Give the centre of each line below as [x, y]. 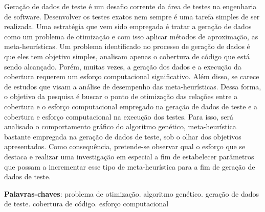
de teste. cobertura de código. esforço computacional [86, 204]
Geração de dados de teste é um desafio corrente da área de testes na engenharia [130, 6]
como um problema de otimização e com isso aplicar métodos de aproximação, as [131, 36]
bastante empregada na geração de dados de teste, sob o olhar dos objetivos [123, 136]
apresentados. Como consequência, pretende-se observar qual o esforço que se [125, 146]
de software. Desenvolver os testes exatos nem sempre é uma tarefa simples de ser [132, 16]
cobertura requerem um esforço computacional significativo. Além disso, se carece [132, 76]
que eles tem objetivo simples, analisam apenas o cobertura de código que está [127, 56]
